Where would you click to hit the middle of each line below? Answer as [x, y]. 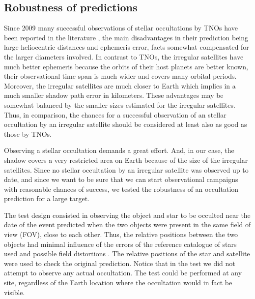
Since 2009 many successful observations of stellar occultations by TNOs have [121, 28]
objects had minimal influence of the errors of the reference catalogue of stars [120, 244]
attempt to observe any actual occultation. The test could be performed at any [123, 273]
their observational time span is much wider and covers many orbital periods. [120, 76]
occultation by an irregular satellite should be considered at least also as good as [126, 124]
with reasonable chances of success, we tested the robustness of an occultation [121, 189]
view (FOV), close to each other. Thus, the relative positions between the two [121, 234]
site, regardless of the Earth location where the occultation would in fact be [118, 283]
